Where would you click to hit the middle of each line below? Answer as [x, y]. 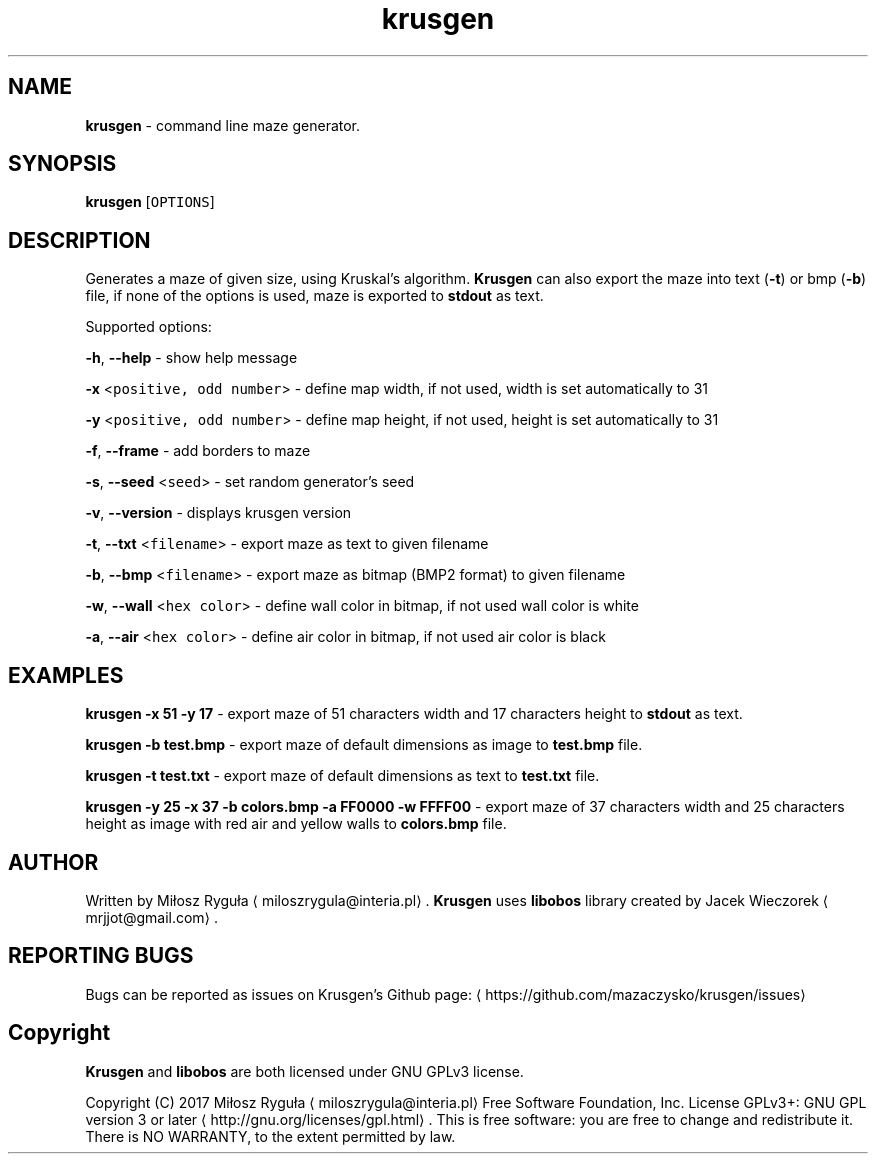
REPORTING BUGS [101, 956]
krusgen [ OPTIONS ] [150, 202]
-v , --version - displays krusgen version [218, 513]
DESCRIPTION [79, 240]
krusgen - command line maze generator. [223, 125]
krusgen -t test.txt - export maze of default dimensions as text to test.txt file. [342, 776]
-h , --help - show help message [191, 358]
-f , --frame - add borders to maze [198, 451]
